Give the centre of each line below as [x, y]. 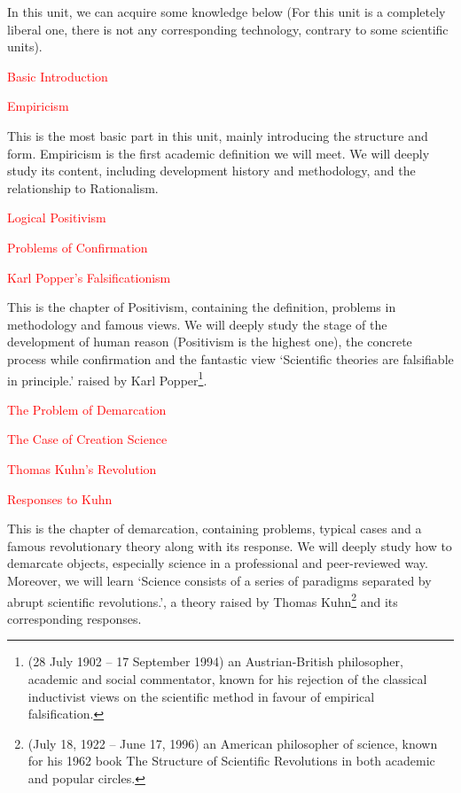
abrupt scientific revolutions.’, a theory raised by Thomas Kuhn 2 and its [203, 600]
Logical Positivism [57, 218]
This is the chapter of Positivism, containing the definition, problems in [202, 307]
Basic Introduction [58, 76]
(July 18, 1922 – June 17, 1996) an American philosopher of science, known [233, 743]
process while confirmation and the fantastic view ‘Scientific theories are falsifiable [230, 358]
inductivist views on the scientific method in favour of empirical [201, 696]
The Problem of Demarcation [87, 409]
